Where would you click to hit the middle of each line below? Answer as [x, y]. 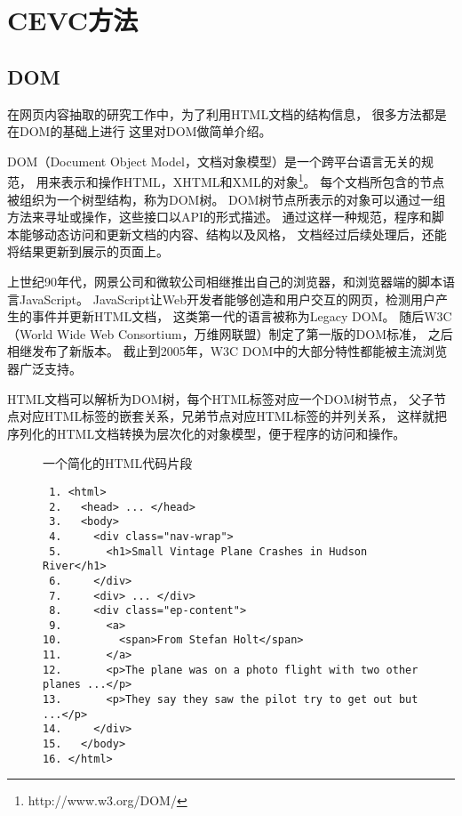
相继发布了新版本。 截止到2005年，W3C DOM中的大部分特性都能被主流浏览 [227, 351]
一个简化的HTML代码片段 [118, 463]
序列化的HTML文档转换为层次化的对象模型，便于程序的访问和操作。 [207, 433]
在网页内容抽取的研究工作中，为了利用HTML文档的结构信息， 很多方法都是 [227, 113]
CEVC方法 [73, 20]
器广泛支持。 [44, 368]
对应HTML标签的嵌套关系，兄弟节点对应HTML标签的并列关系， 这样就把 [233, 416]
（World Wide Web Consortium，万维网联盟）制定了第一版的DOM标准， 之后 [230, 333]
